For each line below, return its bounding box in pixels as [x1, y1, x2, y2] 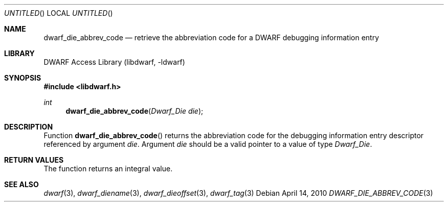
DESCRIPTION [4, 122, 53, 131]
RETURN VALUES [4, 156, 64, 164]
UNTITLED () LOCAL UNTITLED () [4, 9, 113, 17]
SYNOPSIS [4, 73, 41, 82]
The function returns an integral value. [43, 164, 173, 173]
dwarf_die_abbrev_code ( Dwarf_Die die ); [65, 107, 204, 115]
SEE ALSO [4, 180, 39, 189]
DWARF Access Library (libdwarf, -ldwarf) [43, 58, 185, 66]
